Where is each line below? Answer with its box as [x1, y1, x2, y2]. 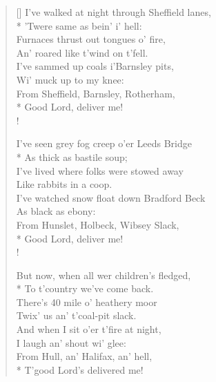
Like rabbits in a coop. [16, 177, 112, 191]
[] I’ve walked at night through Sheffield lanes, [16, 5, 211, 19]
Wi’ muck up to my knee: [16, 72, 124, 86]
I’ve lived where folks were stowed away [16, 163, 184, 178]
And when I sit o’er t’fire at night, [16, 322, 161, 336]
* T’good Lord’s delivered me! [16, 362, 144, 376]
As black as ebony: [16, 204, 96, 218]
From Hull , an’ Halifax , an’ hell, [16, 349, 153, 363]
